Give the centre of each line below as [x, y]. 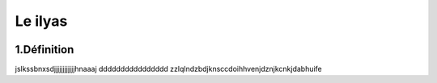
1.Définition [45, 50]
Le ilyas [41, 21]
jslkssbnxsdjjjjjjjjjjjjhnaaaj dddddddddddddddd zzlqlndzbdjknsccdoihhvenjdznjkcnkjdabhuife [169, 69]
